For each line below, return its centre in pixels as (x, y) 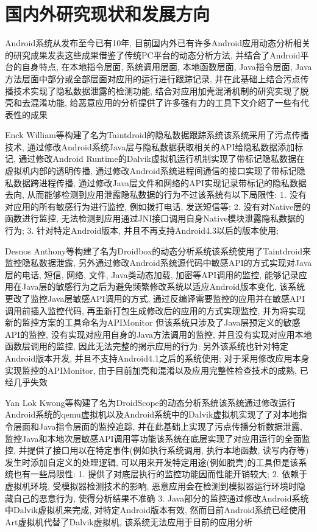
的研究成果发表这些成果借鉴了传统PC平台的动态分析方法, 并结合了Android (153, 54)
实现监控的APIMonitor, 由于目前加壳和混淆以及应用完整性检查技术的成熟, (151, 370)
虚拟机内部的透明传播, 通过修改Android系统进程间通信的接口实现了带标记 (151, 171)
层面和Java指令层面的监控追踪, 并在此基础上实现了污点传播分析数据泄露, (158, 426)
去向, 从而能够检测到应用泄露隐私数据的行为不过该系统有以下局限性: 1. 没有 (156, 194)
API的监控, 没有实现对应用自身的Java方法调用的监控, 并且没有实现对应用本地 (158, 334)
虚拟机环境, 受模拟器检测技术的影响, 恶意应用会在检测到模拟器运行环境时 (151, 485)
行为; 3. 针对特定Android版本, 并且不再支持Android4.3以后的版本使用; (142, 230)
